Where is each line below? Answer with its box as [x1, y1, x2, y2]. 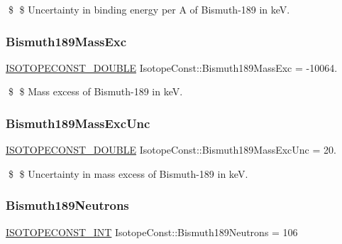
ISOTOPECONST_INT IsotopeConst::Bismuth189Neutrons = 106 [6, 224, 298, 239]
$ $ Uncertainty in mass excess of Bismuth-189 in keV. [8, 166, 248, 181]
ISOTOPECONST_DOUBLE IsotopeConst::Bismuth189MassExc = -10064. [6, 60, 338, 75]
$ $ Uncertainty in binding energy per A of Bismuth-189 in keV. [8, 2, 290, 16]
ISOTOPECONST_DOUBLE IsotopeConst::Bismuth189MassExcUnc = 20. [6, 142, 336, 157]
